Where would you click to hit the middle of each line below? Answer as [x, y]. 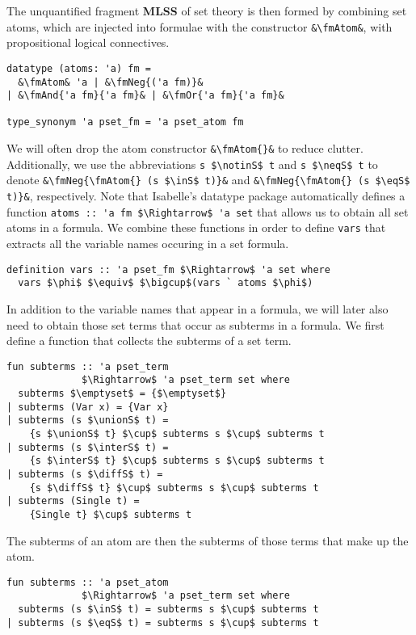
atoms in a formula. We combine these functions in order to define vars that [196, 227]
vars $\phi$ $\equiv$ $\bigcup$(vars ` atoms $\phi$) [166, 283]
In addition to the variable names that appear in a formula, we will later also [197, 308]
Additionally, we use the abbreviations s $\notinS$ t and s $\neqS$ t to [192, 164]
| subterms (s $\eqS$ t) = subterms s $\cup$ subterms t [163, 622]
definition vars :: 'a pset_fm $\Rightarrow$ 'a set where [168, 269]
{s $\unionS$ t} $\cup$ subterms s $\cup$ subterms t [177, 434]
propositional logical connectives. [88, 42]
